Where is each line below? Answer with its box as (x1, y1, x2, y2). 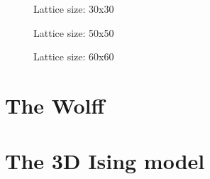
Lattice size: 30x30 (33, 1, 114, 16)
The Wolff (5, 90, 105, 119)
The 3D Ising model (5, 146, 205, 175)
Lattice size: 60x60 (33, 49, 114, 64)
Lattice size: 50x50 (33, 25, 114, 40)
